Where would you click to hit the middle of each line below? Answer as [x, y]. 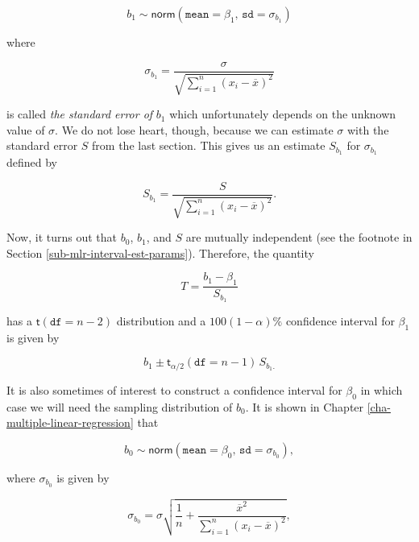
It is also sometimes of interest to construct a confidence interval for [174, 389]
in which [382, 389]
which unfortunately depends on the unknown [283, 114]
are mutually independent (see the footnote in [299, 237]
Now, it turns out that [62, 237]
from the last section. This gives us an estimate [209, 145]
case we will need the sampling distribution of [120, 406]
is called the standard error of [80, 114]
